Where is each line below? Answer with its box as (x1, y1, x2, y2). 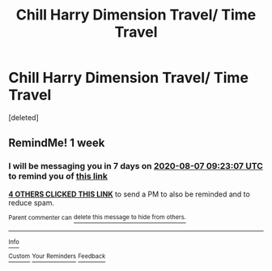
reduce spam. (8, 197, 55, 208)
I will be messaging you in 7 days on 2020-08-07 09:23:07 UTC (8, 161, 263, 172)
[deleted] (8, 112, 39, 123)
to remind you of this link (8, 170, 108, 182)
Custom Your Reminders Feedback (8, 252, 106, 260)
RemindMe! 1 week (8, 136, 105, 150)
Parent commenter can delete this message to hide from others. (8, 213, 186, 222)
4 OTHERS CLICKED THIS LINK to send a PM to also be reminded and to (8, 189, 251, 199)
